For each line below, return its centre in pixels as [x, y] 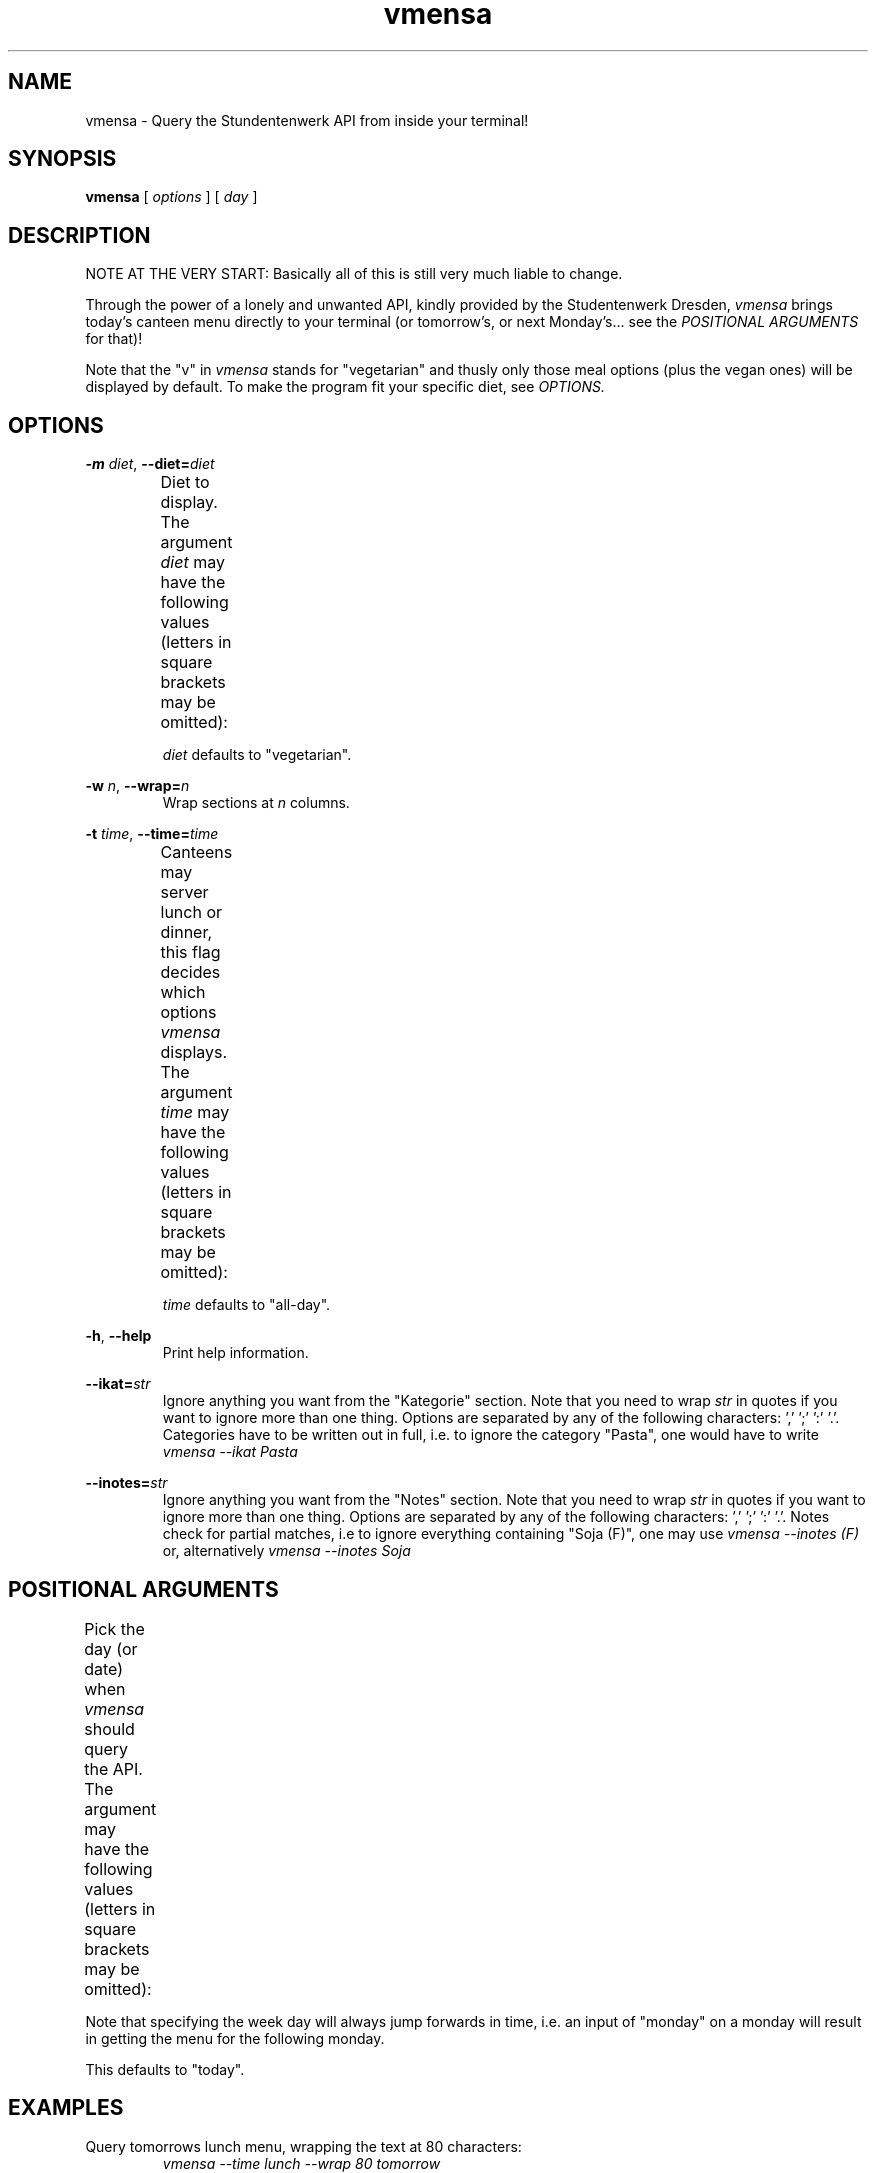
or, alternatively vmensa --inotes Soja [286, 1551]
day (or [111, 1648]
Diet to [185, 482]
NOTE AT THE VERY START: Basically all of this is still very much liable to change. [354, 274]
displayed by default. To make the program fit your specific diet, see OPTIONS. [345, 387]
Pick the [114, 1628]
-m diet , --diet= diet [150, 464]
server [184, 892]
